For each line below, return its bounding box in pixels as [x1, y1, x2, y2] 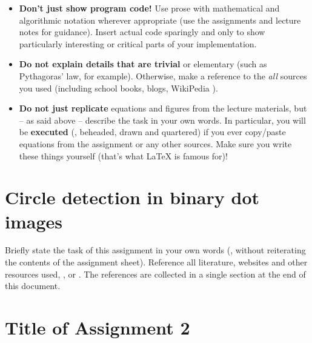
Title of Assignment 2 [5, 315, 190, 339]
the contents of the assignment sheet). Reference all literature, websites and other [5, 256, 308, 268]
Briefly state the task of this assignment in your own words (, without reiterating [5, 244, 306, 256]
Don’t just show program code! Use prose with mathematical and [19, 2, 280, 14]
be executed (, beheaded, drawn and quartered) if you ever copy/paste [19, 125, 286, 138]
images [5, 208, 62, 233]
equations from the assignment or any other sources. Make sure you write [19, 137, 292, 150]
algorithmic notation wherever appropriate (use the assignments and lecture [19, 13, 301, 26]
